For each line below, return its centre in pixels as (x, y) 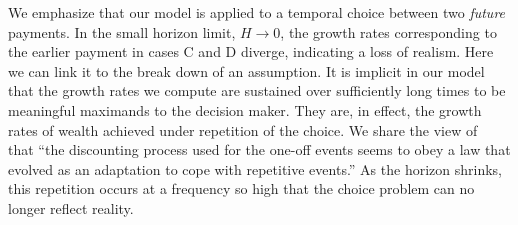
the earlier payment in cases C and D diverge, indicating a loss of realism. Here (251, 51)
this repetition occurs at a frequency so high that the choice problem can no (241, 188)
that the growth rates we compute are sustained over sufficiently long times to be (257, 90)
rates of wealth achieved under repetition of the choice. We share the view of (243, 129)
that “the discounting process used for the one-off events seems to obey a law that (259, 149)
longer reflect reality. (71, 207)
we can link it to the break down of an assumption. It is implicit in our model (246, 70)
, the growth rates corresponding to (388, 31)
